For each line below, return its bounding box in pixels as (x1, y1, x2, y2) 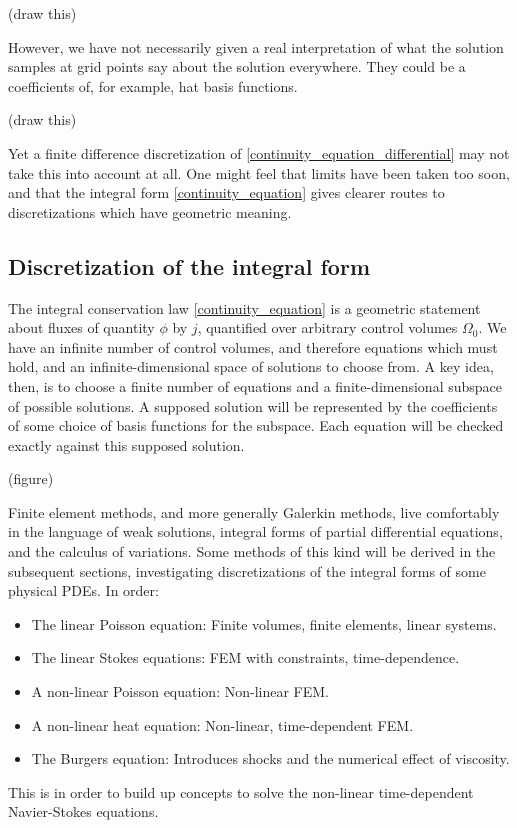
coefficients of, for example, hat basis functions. (8, 75, 298, 96)
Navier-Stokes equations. (8, 801, 159, 822)
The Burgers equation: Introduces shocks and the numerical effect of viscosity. (31, 748, 510, 769)
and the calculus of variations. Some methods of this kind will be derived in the (8, 541, 496, 562)
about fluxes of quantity (8, 317, 155, 338)
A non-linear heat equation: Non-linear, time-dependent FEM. (31, 714, 414, 735)
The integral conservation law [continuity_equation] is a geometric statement (8, 297, 481, 318)
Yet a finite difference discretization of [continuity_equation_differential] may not (8, 142, 510, 163)
